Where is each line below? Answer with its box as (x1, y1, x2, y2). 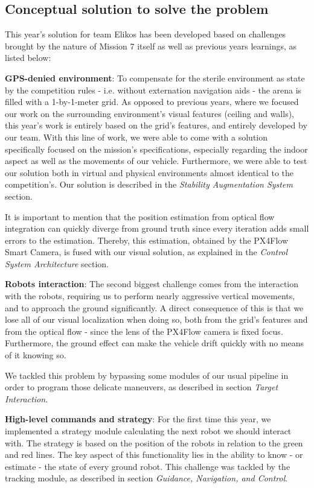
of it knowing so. (5, 349, 66, 361)
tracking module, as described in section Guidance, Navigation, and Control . (5, 472, 288, 484)
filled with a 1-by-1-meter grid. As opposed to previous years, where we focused (5, 95, 299, 108)
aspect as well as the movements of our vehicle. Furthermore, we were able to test (5, 154, 307, 167)
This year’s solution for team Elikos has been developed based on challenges (5, 28, 286, 40)
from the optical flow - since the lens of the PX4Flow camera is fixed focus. (5, 325, 283, 337)
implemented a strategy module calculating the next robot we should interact (5, 425, 292, 437)
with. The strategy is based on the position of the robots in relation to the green (5, 436, 303, 449)
